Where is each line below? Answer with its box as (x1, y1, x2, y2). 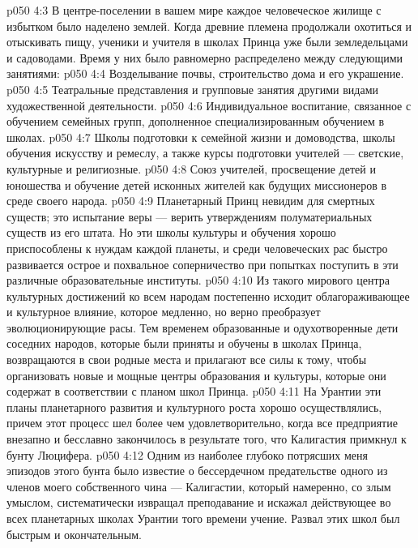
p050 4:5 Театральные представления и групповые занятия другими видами (6, 80, 379, 97)
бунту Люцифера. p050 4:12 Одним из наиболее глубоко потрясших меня (6, 446, 369, 463)
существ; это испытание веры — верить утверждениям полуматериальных (6, 208, 373, 225)
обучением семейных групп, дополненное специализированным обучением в (6, 113, 385, 130)
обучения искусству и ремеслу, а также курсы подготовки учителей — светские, (6, 144, 404, 161)
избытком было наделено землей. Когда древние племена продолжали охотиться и (6, 17, 412, 34)
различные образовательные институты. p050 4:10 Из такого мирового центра (6, 272, 390, 289)
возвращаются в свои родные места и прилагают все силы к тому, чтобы (6, 351, 367, 368)
